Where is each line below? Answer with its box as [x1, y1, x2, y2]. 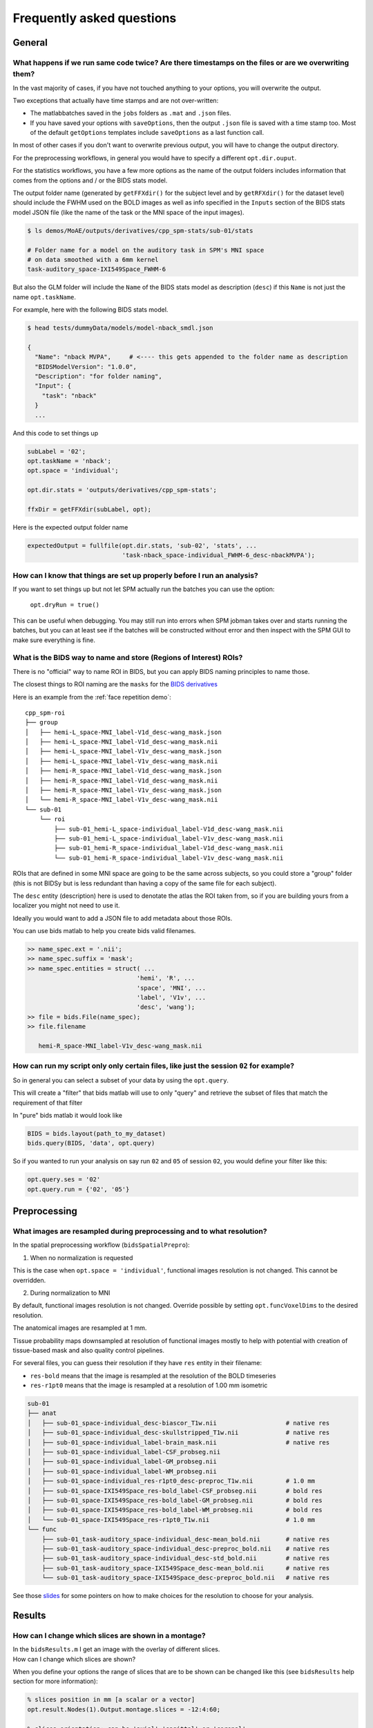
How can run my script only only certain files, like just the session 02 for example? [12, 1061, 295, 1071]
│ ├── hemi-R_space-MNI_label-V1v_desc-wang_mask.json [25, 787, 222, 794]
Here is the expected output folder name [12, 523, 128, 532]
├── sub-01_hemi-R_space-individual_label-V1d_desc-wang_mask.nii [54, 844, 284, 852]
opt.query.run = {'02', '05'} [27, 1185, 130, 1193]
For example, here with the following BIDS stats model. [12, 306, 169, 314]
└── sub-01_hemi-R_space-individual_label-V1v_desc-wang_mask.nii [54, 854, 284, 862]
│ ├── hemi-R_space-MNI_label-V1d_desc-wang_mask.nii [25, 776, 218, 785]
